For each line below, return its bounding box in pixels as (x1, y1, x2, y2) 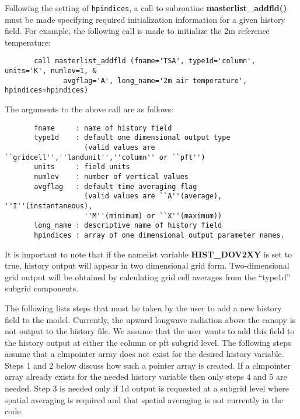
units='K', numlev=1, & (5, 67, 97, 75)
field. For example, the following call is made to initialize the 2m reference (5, 25, 270, 37)
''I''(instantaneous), (5, 201, 93, 210)
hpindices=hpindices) (5, 86, 89, 95)
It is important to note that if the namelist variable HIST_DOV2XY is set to (5, 248, 292, 260)
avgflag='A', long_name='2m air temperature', (63, 76, 247, 85)
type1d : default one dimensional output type (34, 133, 231, 142)
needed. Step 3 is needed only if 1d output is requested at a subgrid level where (5, 382, 289, 394)
